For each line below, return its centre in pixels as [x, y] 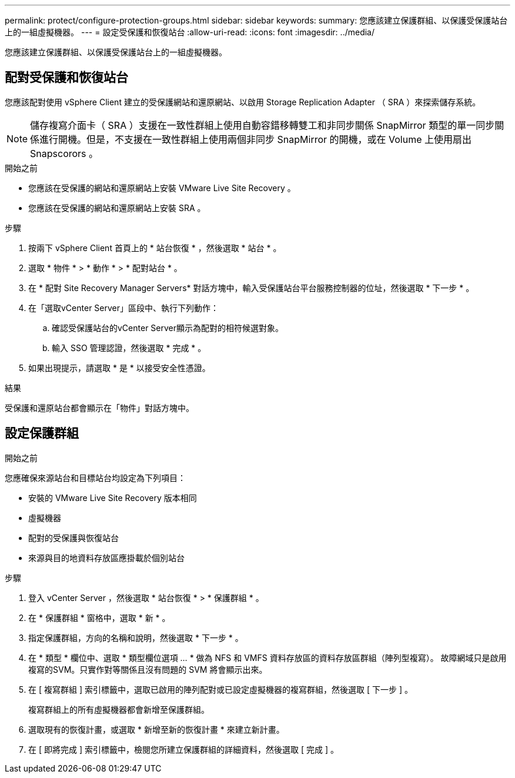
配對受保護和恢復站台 [66, 78]
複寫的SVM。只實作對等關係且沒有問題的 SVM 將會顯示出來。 [148, 669]
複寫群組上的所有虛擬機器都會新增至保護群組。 [119, 709]
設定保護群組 [42, 433]
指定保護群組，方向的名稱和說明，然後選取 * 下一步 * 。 [136, 637]
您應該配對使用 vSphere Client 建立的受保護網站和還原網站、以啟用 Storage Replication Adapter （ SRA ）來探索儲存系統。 [243, 102]
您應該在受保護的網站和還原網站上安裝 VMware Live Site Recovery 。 [162, 188]
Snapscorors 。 [64, 153]
